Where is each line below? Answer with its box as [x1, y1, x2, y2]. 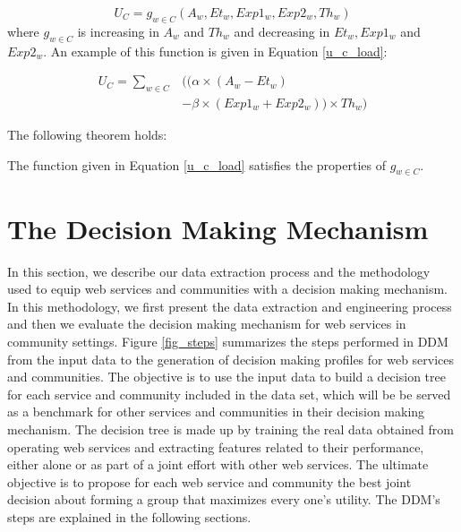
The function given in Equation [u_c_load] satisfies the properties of [7, 155, 386, 174]
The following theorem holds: [7, 125, 167, 144]
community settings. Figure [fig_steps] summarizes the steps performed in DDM [7, 331, 448, 350]
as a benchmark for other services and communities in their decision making [7, 402, 425, 421]
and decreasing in [234, 21, 330, 40]
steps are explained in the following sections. [7, 507, 252, 526]
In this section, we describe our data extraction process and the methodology [7, 262, 431, 280]
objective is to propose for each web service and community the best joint [7, 472, 412, 491]
